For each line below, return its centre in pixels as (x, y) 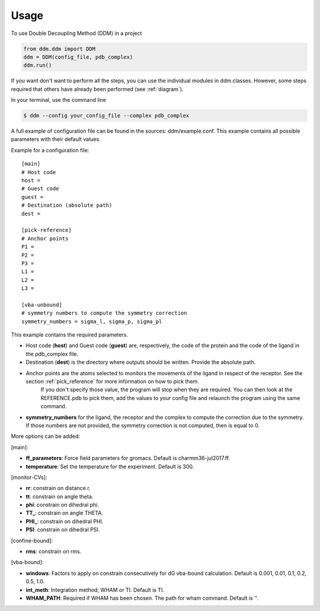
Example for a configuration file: (50, 150)
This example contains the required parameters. (70, 335)
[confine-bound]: (32, 540)
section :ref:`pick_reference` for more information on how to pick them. (113, 381)
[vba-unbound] (42, 305)
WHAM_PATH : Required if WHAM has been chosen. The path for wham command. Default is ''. (142, 598)
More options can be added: (45, 436)
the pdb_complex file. (52, 354)
